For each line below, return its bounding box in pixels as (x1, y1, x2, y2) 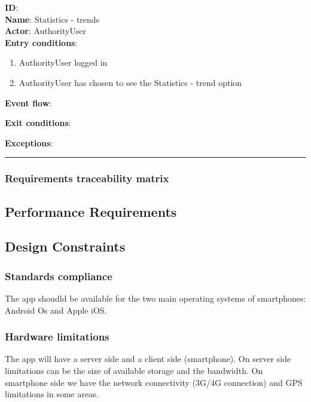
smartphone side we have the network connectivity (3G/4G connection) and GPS (5, 376, 303, 388)
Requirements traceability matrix (5, 171, 169, 186)
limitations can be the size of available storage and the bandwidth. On (5, 364, 263, 376)
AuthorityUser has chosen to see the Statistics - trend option (19, 76, 242, 88)
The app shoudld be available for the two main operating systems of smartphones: (5, 291, 306, 304)
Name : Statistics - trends (5, 13, 100, 25)
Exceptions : (5, 136, 53, 149)
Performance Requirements (5, 202, 177, 220)
